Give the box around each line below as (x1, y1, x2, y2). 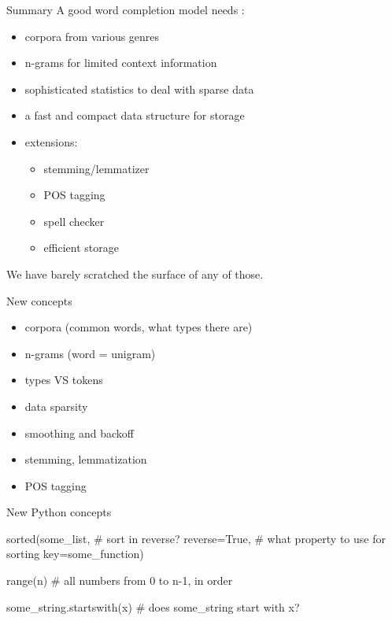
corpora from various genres (24, 28, 160, 44)
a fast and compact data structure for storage (24, 107, 245, 124)
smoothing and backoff (24, 424, 134, 441)
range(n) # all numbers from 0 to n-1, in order (6, 572, 233, 589)
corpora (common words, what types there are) (24, 319, 253, 335)
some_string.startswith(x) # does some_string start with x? (6, 598, 300, 615)
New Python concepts (6, 504, 112, 520)
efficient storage (43, 239, 119, 256)
